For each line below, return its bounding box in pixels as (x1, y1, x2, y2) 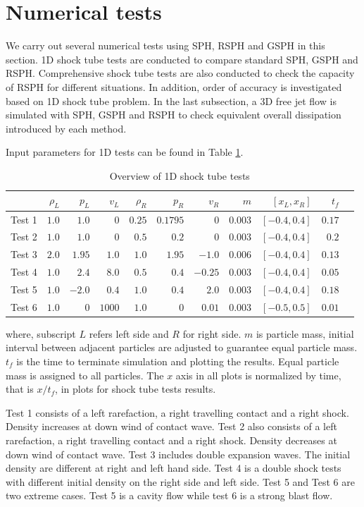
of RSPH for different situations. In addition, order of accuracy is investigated (6, 79, 342, 94)
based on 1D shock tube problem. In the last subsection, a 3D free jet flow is (6, 93, 337, 108)
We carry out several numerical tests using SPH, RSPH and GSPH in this (6, 38, 325, 53)
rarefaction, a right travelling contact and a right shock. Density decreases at (6, 432, 337, 447)
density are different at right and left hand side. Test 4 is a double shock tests (6, 460, 341, 475)
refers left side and (89, 326, 169, 341)
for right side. (182, 326, 241, 341)
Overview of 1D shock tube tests (109, 168, 250, 183)
